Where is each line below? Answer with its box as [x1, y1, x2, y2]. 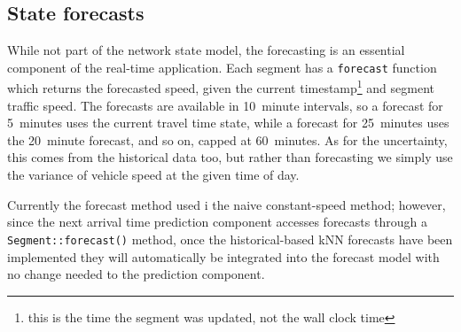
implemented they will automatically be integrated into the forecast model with [7, 247, 440, 266]
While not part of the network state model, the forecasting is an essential [7, 41, 405, 59]
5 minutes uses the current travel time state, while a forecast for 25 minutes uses [7, 113, 449, 132]
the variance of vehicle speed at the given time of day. [7, 166, 300, 184]
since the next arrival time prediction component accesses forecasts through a [7, 212, 427, 231]
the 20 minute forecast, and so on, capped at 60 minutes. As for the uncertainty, [7, 130, 448, 149]
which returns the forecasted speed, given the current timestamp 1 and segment [7, 76, 434, 97]
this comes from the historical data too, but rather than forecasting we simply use [7, 148, 453, 166]
